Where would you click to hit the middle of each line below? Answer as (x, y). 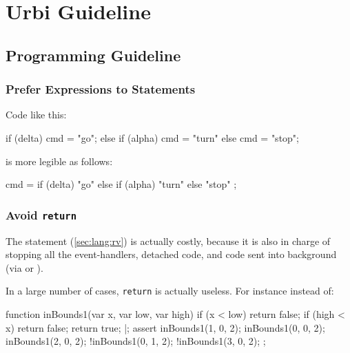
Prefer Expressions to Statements (101, 89)
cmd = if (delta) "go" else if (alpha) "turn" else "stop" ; (121, 184)
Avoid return (41, 214)
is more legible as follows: (59, 161)
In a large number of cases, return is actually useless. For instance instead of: (170, 291)
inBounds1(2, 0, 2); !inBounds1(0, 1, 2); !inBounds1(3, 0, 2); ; (136, 341)
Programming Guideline (93, 55)
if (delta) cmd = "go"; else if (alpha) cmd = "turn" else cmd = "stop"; (152, 137)
